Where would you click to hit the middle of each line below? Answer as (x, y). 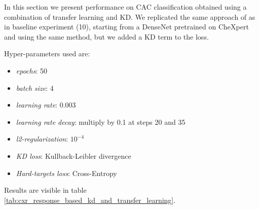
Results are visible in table (45, 190)
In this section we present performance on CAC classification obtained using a (125, 7)
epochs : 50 (31, 70)
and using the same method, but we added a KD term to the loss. (106, 36)
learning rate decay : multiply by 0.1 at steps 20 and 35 (101, 121)
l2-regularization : (42, 139)
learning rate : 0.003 (46, 105)
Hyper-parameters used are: (47, 54)
